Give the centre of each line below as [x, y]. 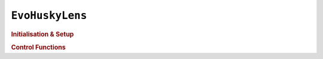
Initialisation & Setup [42, 34]
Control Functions [38, 47]
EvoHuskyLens [49, 15]
